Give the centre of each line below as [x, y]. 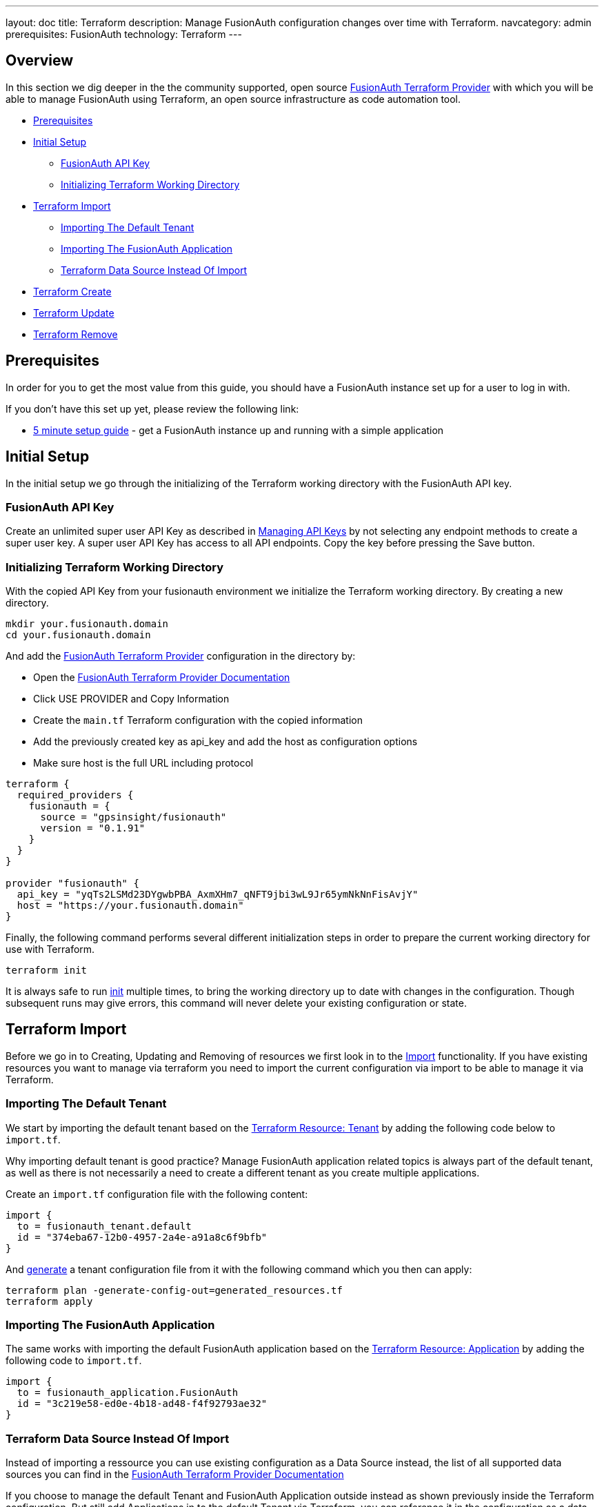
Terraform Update [74, 313]
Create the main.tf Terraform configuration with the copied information [198, 720]
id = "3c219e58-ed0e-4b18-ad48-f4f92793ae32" [142, 1404]
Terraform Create [72, 291]
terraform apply [49, 1301]
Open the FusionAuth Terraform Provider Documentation [162, 678]
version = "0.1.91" [93, 828]
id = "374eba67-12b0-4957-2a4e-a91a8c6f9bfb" [142, 1237]
